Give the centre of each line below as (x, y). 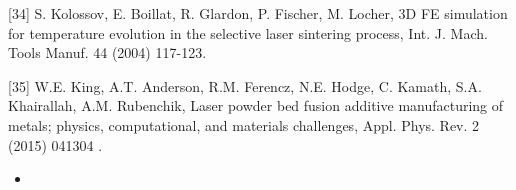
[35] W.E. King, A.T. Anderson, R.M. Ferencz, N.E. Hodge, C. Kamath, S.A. (245, 85)
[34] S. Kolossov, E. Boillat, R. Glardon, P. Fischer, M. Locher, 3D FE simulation (258, 13)
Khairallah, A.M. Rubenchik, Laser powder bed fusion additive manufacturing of (256, 105)
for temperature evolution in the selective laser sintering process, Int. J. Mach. (248, 32)
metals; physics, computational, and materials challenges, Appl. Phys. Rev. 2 (244, 124)
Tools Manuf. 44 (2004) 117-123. (107, 52)
